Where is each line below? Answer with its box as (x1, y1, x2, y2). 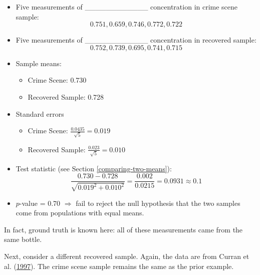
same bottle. (4, 234, 42, 244)
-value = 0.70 (19, 197, 61, 208)
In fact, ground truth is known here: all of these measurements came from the (4, 224, 243, 234)
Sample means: (16, 58, 62, 68)
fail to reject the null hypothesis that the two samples (76, 197, 240, 208)
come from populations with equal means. (16, 207, 144, 218)
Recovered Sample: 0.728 (28, 91, 104, 102)
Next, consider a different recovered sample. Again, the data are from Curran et (4, 250, 249, 261)
